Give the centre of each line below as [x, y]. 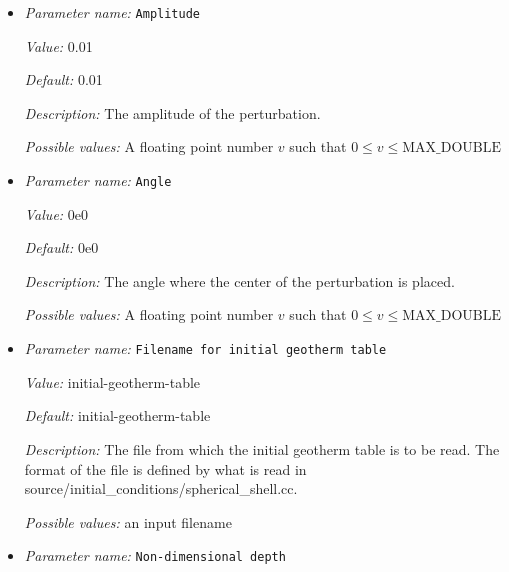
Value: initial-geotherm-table [112, 381]
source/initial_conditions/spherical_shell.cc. [161, 488]
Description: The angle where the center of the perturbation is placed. [239, 280]
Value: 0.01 [58, 45]
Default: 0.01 [63, 79]
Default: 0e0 [61, 247]
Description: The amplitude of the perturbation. [172, 112]
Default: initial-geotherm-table [117, 415]
